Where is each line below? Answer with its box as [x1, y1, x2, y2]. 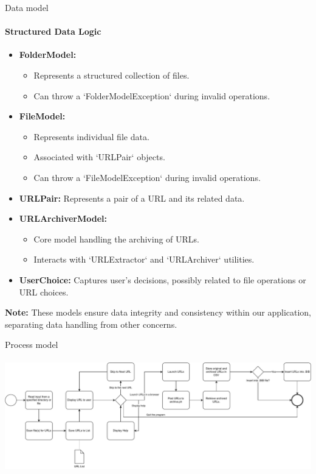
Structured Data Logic [5, 25, 101, 38]
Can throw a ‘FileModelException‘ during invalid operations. [33, 171, 261, 183]
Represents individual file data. [33, 130, 149, 143]
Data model [5, 1, 49, 13]
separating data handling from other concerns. [5, 317, 177, 330]
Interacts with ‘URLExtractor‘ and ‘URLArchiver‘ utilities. [33, 253, 255, 266]
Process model [5, 338, 58, 351]
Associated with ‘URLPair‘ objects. [33, 150, 165, 163]
